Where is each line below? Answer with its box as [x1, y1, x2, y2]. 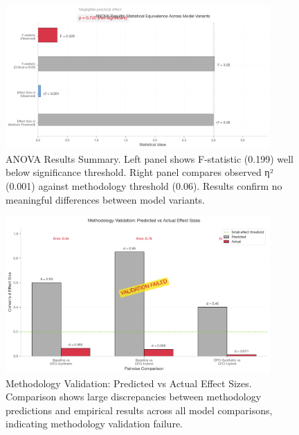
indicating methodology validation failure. [6, 416, 183, 431]
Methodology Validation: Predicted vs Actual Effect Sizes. [6, 375, 252, 390]
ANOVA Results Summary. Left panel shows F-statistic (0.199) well [6, 151, 293, 166]
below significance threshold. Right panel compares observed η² [6, 165, 273, 179]
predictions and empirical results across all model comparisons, [6, 402, 273, 417]
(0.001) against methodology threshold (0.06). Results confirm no [6, 178, 282, 193]
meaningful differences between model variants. [6, 192, 205, 206]
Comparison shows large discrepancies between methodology [6, 389, 262, 404]
